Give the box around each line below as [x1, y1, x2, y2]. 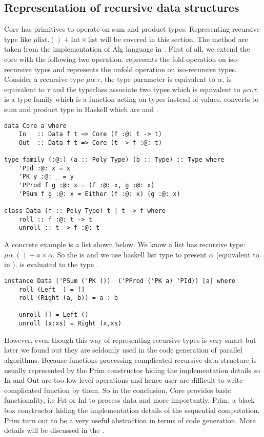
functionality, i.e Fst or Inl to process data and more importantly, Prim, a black [4, 395, 255, 405]
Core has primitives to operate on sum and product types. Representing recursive [4, 24, 260, 34]
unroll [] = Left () [18, 311, 89, 319]
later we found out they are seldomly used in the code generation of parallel [4, 344, 242, 355]
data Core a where [4, 122, 67, 129]
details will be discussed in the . [4, 425, 105, 435]
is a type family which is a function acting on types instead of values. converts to [4, 94, 259, 104]
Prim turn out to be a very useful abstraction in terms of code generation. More [4, 414, 256, 425]
